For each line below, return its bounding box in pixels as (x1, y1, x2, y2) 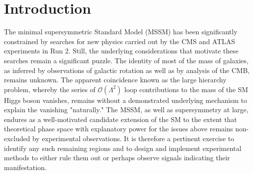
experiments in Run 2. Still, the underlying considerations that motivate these (4, 46, 239, 56)
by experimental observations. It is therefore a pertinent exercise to (32, 133, 234, 144)
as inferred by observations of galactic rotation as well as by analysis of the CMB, (4, 65, 250, 75)
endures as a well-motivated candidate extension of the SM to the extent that (4, 114, 237, 124)
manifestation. (4, 162, 47, 172)
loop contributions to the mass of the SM (124, 84, 248, 94)
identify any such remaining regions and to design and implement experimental (4, 143, 242, 153)
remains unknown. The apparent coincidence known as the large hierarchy (4, 75, 227, 85)
